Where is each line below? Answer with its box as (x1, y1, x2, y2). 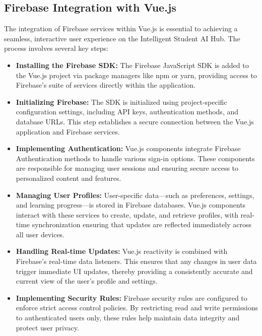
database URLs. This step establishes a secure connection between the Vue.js (16, 116, 254, 126)
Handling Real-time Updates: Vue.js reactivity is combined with (16, 246, 228, 256)
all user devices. (16, 229, 65, 239)
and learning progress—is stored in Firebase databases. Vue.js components (16, 199, 246, 210)
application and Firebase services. (16, 126, 120, 137)
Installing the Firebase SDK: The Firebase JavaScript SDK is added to (16, 59, 249, 70)
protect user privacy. (16, 322, 79, 332)
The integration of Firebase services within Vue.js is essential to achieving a (4, 23, 238, 34)
